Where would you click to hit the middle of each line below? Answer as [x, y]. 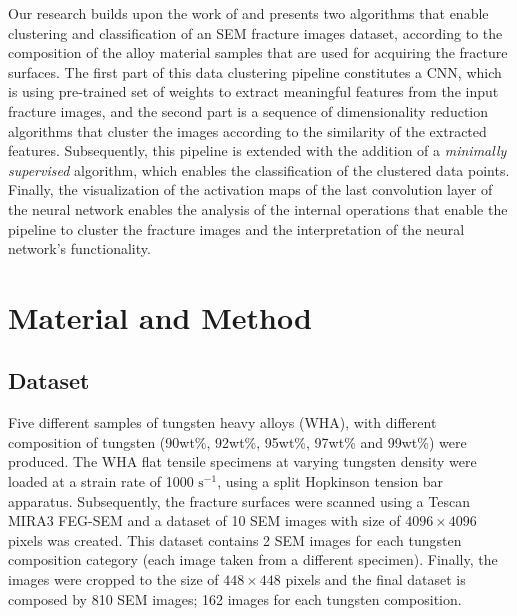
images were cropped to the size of [113, 579]
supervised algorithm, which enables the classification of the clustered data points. [259, 169]
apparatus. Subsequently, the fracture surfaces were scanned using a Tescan [239, 500]
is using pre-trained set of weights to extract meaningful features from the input [253, 91]
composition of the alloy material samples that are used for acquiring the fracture [258, 52]
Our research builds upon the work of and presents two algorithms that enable [248, 13]
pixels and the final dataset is [375, 579]
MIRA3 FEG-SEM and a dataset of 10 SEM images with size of [204, 520]
